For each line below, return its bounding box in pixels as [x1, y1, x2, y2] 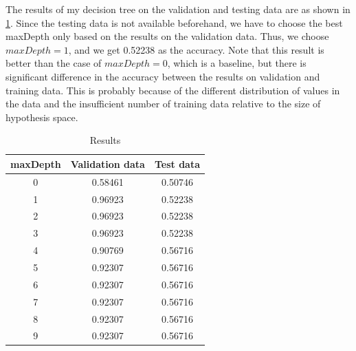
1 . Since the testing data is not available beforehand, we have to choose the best [5, 15, 343, 30]
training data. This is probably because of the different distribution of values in [5, 83, 340, 97]
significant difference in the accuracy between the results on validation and [5, 69, 320, 83]
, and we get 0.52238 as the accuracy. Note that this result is [68, 42, 324, 56]
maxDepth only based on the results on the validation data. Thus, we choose [5, 29, 329, 43]
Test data [154, 156, 200, 171]
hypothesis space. [5, 109, 78, 124]
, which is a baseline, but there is [167, 56, 307, 70]
